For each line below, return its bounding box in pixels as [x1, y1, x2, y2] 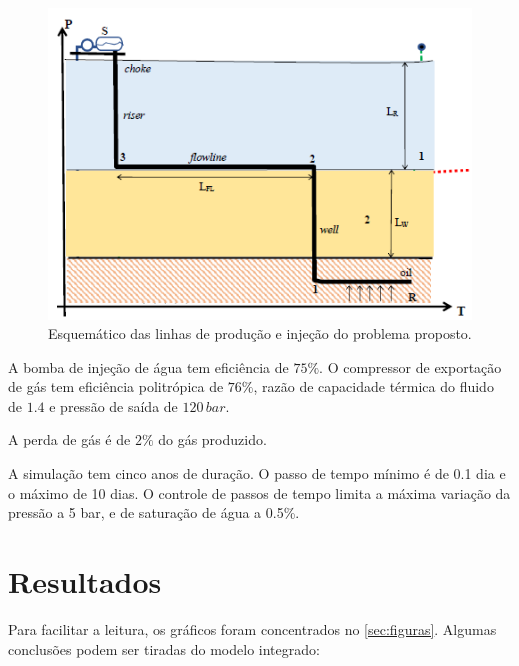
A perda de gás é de [8, 429, 131, 450]
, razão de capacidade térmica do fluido [253, 376, 494, 397]
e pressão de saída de [49, 395, 178, 416]
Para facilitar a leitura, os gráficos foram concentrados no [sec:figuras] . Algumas [8, 618, 497, 639]
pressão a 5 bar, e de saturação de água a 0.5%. [8, 502, 300, 523]
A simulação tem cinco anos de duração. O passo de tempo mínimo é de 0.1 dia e [8, 463, 506, 484]
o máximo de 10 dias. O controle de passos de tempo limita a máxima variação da [8, 482, 511, 503]
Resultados [8, 561, 162, 602]
